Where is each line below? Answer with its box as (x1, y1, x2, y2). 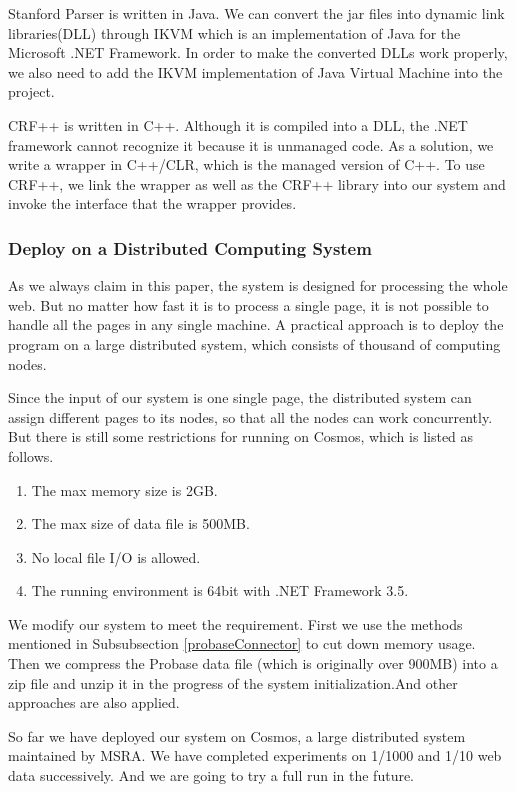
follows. (8, 445, 54, 466)
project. (8, 81, 55, 102)
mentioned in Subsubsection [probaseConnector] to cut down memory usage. (8, 633, 476, 654)
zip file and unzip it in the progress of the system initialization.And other (8, 672, 458, 693)
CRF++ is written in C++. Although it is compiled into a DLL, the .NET (8, 114, 468, 135)
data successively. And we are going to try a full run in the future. (8, 765, 415, 786)
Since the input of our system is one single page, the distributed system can (8, 387, 472, 408)
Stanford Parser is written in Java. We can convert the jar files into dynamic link (8, 3, 505, 23)
